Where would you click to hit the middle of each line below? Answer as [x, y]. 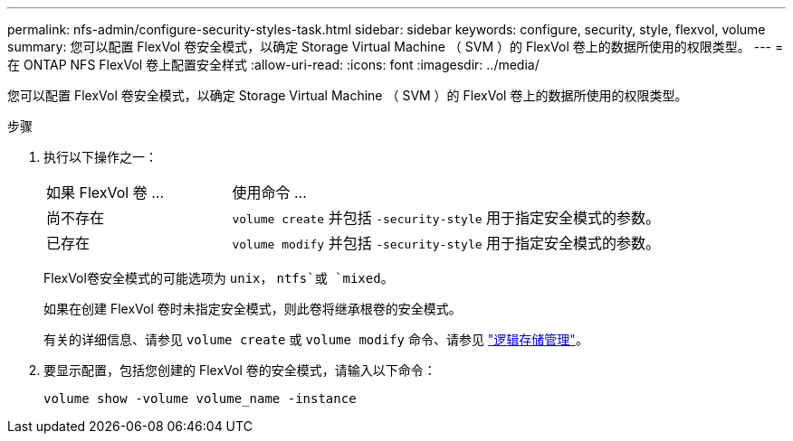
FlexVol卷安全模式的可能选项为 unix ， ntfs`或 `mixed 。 [219, 278]
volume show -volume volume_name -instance [200, 399]
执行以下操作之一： [100, 157]
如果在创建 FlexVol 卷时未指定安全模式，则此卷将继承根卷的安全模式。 [253, 309]
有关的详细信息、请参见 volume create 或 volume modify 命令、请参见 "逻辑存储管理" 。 [316, 339]
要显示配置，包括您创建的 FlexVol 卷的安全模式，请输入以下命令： [240, 370]
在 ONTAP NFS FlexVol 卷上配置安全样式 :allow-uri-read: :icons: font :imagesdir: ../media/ [273, 65]
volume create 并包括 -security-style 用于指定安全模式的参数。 [446, 218]
